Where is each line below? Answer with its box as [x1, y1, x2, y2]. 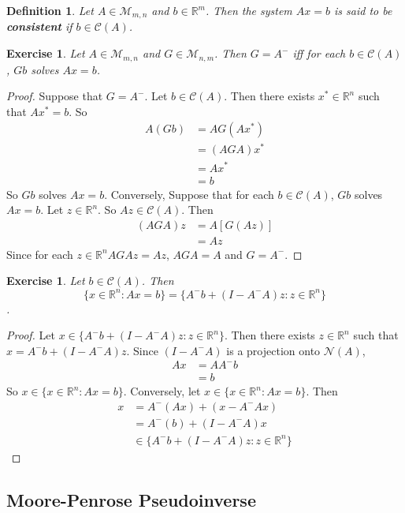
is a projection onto [226, 342, 321, 358]
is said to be [334, 2, 392, 18]
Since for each [6, 245, 73, 262]
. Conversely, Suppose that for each [104, 185, 274, 202]
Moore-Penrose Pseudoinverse [6, 487, 256, 511]
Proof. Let [6, 327, 55, 343]
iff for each [292, 45, 346, 62]
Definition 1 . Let [6, 2, 94, 18]
